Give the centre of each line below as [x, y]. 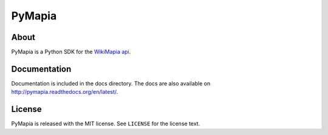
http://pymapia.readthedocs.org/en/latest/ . [65, 92]
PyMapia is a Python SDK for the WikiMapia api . [71, 52]
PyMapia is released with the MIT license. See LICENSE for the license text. [106, 123]
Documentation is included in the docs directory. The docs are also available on [111, 83]
